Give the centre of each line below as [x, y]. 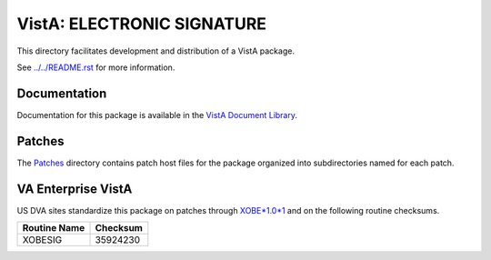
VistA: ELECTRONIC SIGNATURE [142, 24]
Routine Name [54, 228]
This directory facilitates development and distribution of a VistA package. [156, 51]
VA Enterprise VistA [75, 189]
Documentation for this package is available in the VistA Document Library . [157, 115]
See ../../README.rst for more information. [96, 67]
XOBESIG [42, 240]
